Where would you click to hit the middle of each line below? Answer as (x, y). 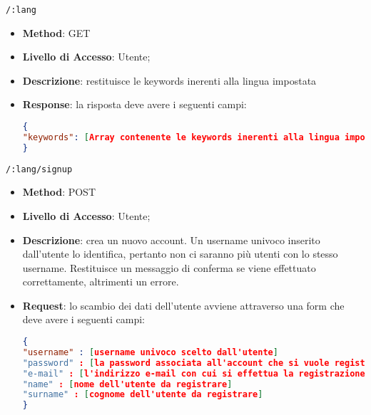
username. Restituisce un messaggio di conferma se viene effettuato (169, 267)
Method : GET (56, 32)
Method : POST (59, 192)
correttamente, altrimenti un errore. (101, 282)
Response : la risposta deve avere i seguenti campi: (134, 104)
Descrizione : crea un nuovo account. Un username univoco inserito (171, 240)
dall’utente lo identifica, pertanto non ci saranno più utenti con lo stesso (180, 254)
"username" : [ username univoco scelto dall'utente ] (150, 352)
